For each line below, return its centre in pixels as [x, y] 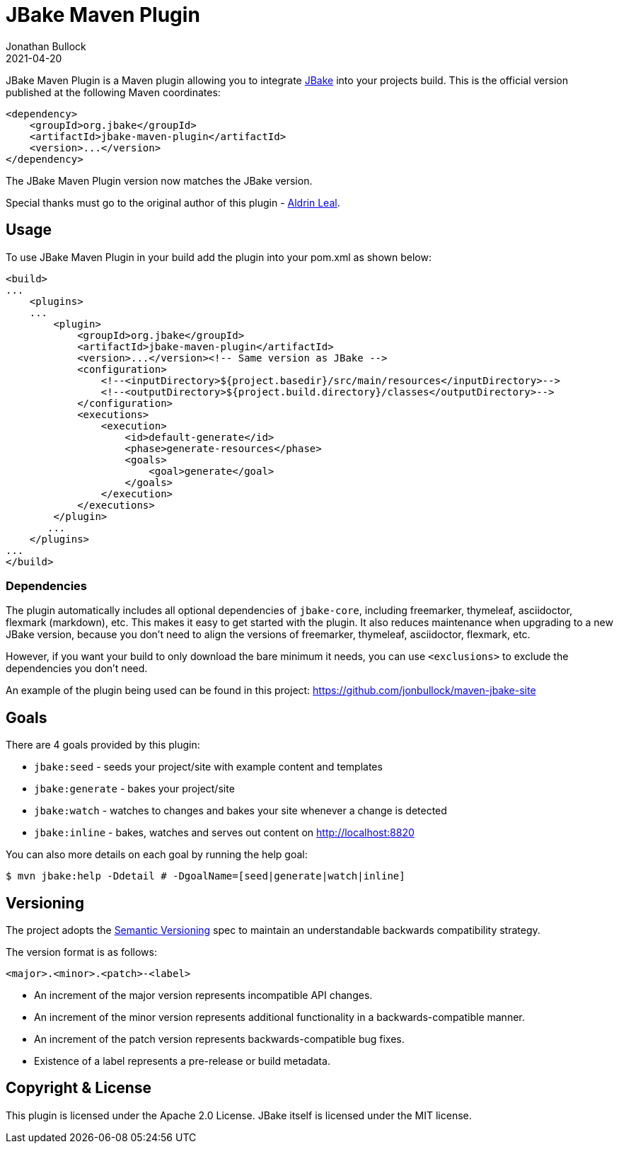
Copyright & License [79, 1088]
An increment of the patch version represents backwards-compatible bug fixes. [219, 1039]
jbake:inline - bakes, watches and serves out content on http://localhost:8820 [224, 833]
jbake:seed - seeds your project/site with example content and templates [208, 767]
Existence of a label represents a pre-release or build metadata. [182, 1061]
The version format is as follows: [81, 952]
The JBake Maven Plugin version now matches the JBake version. [159, 180]
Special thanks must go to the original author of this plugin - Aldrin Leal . [173, 202]
